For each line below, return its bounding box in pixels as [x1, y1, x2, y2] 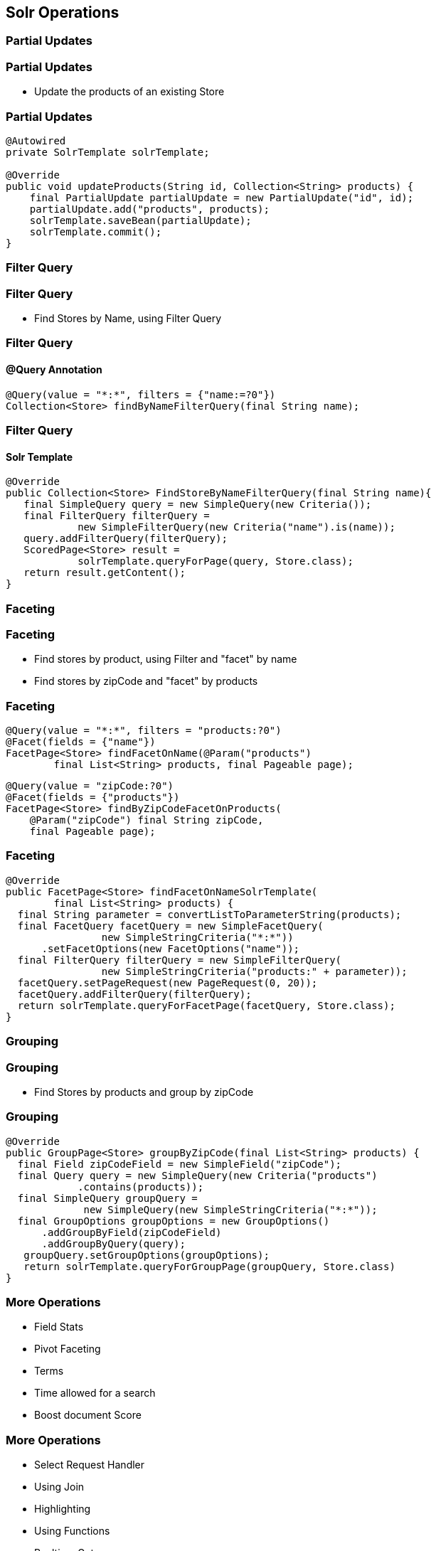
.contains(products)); [78, 1180, 204, 1193]
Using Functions [34, 1525, 110, 1537]
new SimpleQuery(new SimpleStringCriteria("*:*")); [83, 1203, 378, 1215]
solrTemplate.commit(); [29, 225, 162, 238]
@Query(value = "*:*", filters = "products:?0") [6, 725, 282, 737]
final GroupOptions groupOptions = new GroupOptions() [17, 1215, 330, 1227]
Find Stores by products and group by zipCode [34, 1085, 254, 1098]
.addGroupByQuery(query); [41, 1237, 186, 1249]
